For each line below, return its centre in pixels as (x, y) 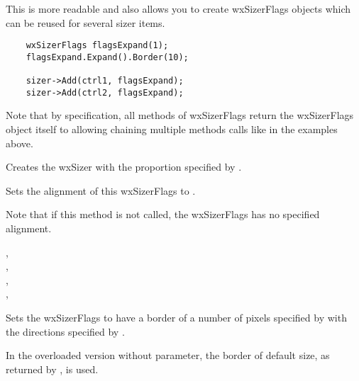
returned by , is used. (52, 369)
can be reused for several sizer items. (85, 22)
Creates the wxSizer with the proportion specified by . (124, 167)
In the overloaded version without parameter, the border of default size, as (168, 355)
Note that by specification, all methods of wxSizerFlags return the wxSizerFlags (180, 115)
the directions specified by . (65, 331)
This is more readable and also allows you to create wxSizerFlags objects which (178, 8)
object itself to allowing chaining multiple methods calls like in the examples (172, 129)
